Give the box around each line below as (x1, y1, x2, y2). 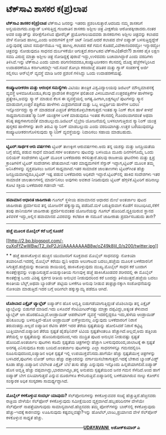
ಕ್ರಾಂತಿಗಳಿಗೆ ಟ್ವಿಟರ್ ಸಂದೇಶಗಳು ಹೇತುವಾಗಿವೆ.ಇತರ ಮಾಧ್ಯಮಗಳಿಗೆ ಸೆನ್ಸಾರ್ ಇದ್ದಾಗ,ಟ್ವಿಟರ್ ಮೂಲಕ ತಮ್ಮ (6, 160, 154, 166)
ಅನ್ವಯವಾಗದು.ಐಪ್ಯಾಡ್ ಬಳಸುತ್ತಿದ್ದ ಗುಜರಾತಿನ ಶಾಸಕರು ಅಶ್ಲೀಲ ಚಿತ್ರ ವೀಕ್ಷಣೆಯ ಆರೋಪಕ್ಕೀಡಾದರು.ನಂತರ (6, 26, 156, 32)
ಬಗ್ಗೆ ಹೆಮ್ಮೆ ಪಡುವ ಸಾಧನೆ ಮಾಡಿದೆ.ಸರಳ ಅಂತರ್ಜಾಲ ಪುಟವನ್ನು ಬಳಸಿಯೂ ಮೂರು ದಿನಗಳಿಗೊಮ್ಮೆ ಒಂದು (6, 149, 154, 155)
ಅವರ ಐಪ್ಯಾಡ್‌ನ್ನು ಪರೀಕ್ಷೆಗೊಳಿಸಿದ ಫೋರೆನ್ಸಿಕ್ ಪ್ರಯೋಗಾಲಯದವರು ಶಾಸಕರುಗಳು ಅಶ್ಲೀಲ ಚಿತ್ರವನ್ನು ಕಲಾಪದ (6, 31, 159, 37)
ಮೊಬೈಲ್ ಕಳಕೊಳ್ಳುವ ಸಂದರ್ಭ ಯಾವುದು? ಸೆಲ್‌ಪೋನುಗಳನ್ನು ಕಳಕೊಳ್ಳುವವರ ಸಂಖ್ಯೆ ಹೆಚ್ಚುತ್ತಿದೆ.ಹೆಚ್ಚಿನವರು (6, 392, 157, 398)
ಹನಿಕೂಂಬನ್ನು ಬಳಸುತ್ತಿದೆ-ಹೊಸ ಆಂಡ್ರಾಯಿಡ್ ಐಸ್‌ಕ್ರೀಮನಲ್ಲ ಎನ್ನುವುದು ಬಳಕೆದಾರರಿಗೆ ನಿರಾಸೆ (6, 317, 137, 323)
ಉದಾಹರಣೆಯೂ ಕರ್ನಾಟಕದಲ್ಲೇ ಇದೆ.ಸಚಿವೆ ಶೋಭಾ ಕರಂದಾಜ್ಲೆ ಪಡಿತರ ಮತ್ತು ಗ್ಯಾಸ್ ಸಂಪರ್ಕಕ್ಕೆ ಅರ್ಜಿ (6, 64, 149, 70)
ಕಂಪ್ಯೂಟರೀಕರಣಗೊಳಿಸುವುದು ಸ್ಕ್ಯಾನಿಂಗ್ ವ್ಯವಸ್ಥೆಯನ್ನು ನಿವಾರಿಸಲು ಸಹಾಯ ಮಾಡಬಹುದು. (6, 129, 133, 135)
